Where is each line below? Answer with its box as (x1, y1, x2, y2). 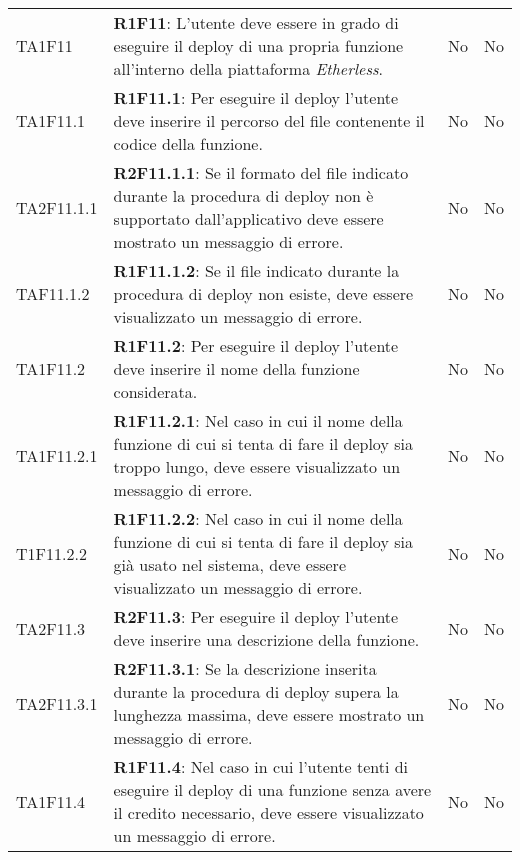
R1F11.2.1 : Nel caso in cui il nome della (113, 409, 403, 432)
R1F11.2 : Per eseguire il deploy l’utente (113, 334, 399, 357)
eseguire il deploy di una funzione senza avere (113, 778, 432, 801)
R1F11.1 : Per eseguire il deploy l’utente (113, 86, 399, 109)
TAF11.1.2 (16, 282, 90, 305)
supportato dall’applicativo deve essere (113, 207, 384, 230)
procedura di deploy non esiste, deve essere (113, 282, 414, 305)
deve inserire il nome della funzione (113, 357, 360, 380)
